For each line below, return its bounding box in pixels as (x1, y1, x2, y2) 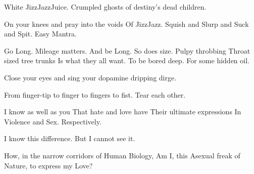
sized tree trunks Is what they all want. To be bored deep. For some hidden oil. (4, 55, 249, 66)
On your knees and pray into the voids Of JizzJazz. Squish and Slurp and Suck (4, 18, 249, 29)
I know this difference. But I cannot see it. (4, 133, 135, 144)
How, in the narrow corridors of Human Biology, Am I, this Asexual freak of (4, 150, 240, 160)
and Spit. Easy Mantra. (4, 28, 77, 39)
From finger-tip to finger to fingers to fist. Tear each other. (4, 89, 186, 100)
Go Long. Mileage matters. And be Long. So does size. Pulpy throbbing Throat (4, 45, 250, 56)
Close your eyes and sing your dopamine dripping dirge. (4, 72, 177, 82)
